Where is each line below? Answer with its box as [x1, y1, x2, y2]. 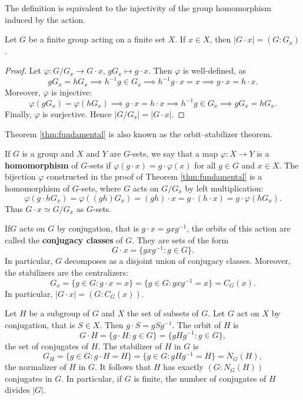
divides [5, 384, 30, 396]
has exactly [163, 361, 204, 373]
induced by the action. [5, 13, 85, 25]
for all [194, 158, 216, 171]
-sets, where [78, 181, 121, 194]
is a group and [22, 147, 74, 160]
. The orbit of [172, 318, 221, 330]
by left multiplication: [185, 181, 264, 194]
